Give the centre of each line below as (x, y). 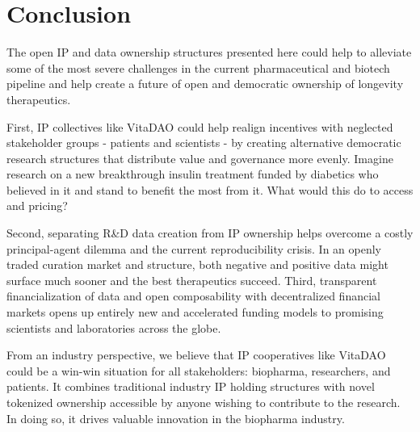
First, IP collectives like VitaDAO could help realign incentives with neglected (200, 126)
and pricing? (37, 206)
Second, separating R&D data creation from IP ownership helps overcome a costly (210, 233)
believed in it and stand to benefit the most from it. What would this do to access (210, 189)
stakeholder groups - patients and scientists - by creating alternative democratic (204, 143)
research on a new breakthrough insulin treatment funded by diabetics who (193, 174)
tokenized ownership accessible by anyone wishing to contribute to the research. (204, 402)
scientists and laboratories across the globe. (114, 327)
